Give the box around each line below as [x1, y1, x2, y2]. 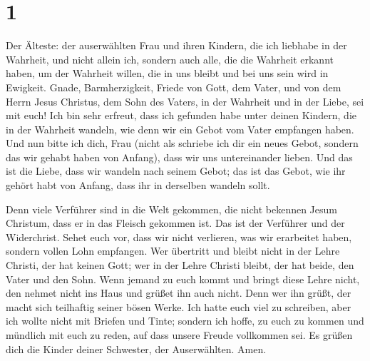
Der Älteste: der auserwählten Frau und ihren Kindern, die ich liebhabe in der [6, 38, 347, 53]
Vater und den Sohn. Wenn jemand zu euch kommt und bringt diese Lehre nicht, [6, 271, 360, 286]
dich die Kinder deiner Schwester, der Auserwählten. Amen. [6, 341, 267, 356]
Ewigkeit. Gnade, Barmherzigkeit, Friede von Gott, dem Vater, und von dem [6, 79, 341, 94]
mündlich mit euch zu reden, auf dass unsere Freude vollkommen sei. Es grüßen [6, 327, 353, 342]
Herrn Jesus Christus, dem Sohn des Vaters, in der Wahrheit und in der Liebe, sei [6, 93, 364, 108]
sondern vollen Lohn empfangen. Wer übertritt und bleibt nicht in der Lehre [6, 243, 340, 258]
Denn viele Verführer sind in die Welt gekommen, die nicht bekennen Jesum [6, 201, 337, 216]
